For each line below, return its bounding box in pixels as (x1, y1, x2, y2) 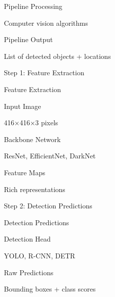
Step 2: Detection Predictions (4, 200, 92, 211)
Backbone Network (4, 134, 61, 144)
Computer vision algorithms (4, 17, 88, 28)
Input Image (4, 100, 41, 111)
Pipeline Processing (4, 1, 62, 11)
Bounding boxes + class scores (4, 284, 96, 294)
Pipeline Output (4, 34, 53, 45)
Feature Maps (4, 167, 45, 177)
